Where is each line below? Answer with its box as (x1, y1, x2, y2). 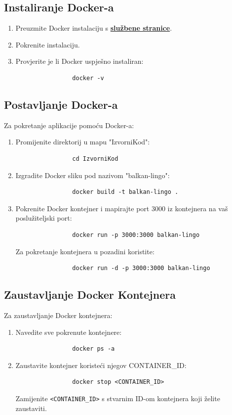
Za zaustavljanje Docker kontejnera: (4, 310, 113, 320)
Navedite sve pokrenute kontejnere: (15, 326, 122, 337)
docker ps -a (72, 345, 115, 353)
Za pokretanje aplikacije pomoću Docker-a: (4, 120, 134, 130)
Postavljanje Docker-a (4, 96, 118, 112)
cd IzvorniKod (72, 155, 118, 162)
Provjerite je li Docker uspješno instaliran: (15, 56, 144, 66)
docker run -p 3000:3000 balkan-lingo (72, 231, 200, 238)
